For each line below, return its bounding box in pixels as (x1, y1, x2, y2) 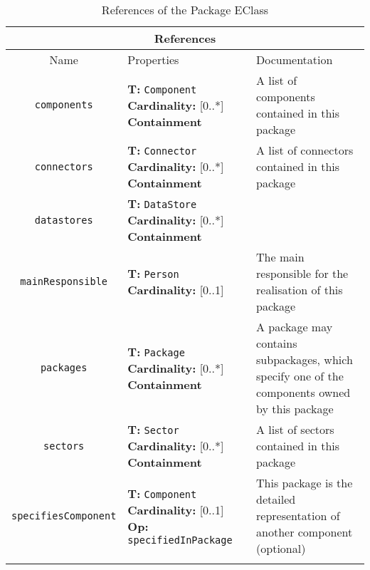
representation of (256, 507, 340, 524)
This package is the (256, 475, 353, 491)
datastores (34, 214, 93, 226)
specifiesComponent (11, 509, 117, 522)
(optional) (256, 540, 306, 556)
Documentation (256, 51, 333, 68)
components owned (256, 384, 351, 400)
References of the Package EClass (101, 1, 269, 18)
